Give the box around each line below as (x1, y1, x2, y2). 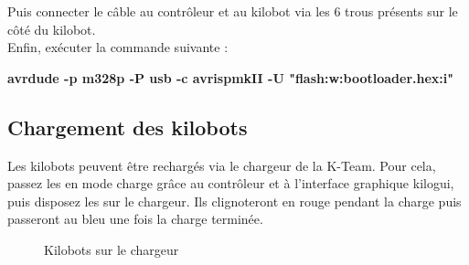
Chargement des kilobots (7, 112, 248, 141)
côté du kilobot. (7, 19, 96, 38)
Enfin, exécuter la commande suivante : (7, 37, 229, 57)
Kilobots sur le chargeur (44, 239, 179, 259)
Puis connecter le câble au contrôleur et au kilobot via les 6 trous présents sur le (7, 2, 458, 20)
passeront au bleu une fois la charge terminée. (7, 209, 263, 228)
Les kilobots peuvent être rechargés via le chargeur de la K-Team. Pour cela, (7, 155, 436, 175)
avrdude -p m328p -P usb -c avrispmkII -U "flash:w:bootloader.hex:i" (7, 68, 453, 87)
